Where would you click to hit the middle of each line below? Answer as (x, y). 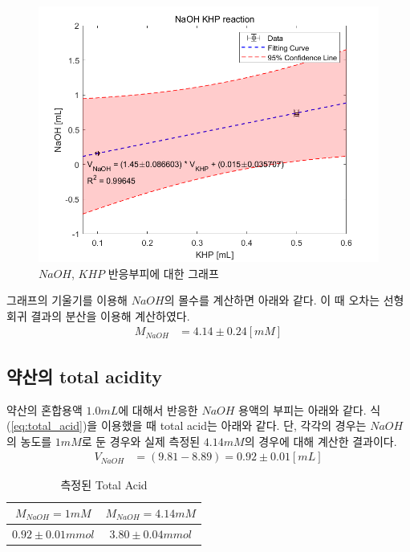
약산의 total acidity (85, 376)
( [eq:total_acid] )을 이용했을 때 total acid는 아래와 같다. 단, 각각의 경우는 (187, 425)
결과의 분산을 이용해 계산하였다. (110, 315)
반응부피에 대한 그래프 (163, 273)
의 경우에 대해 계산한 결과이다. (321, 441)
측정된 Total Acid (104, 485)
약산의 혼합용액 (45, 409)
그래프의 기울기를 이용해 (67, 300)
